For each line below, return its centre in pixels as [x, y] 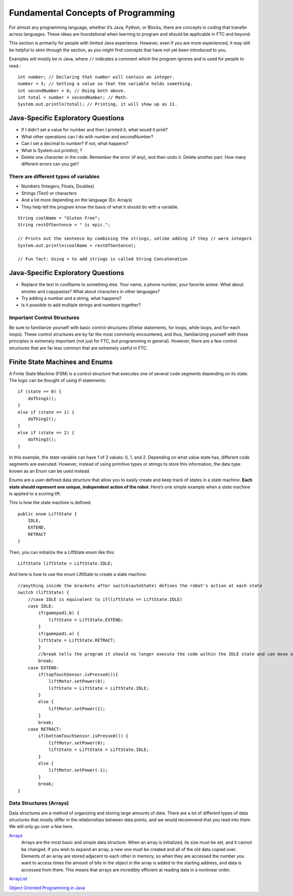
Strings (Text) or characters [49, 193]
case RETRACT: [45, 729]
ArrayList [18, 879]
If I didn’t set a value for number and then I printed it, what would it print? [94, 130]
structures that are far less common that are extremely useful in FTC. [78, 348]
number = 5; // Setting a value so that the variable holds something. [105, 84]
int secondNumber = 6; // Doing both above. [72, 91]
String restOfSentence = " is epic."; [64, 225]
